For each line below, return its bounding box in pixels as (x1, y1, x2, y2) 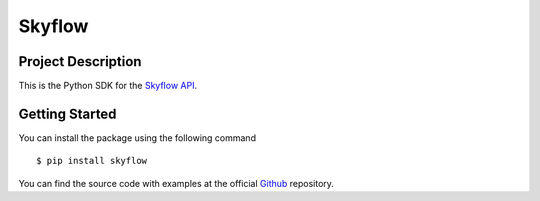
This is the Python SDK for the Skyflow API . (18, 80, 198, 92)
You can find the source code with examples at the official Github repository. (18, 177, 335, 189)
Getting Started (18, 105, 117, 122)
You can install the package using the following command (18, 131, 257, 144)
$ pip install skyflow (36, 155, 148, 167)
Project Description (18, 53, 142, 70)
